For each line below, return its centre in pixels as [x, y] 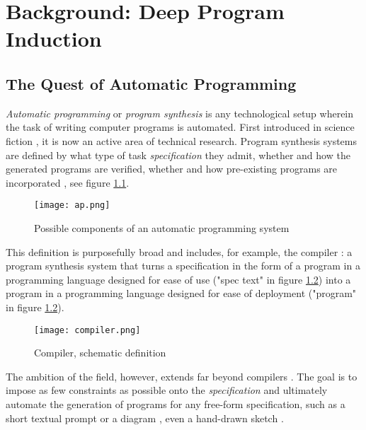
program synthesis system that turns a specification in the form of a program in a [183, 266]
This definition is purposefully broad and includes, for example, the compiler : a [179, 251]
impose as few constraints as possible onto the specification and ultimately [167, 390]
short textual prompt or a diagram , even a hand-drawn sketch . [145, 418]
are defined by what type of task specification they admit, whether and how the [178, 155]
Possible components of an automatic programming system [162, 227]
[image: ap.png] [72, 205]
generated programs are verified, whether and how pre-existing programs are [172, 169]
